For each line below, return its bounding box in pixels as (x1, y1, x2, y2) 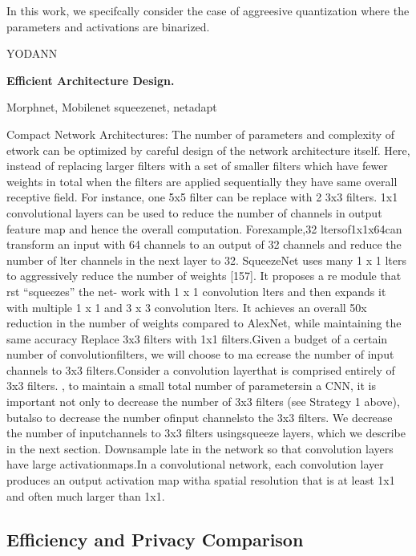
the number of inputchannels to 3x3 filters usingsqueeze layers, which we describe (6, 424, 406, 441)
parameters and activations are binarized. (6, 18, 210, 34)
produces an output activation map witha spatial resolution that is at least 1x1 (6, 472, 395, 489)
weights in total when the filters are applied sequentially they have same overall (6, 172, 398, 189)
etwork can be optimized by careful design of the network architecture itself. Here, (6, 141, 410, 158)
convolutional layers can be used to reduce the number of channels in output (6, 204, 382, 221)
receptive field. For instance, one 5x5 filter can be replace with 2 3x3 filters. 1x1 (6, 189, 398, 205)
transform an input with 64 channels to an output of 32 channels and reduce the (6, 236, 402, 253)
